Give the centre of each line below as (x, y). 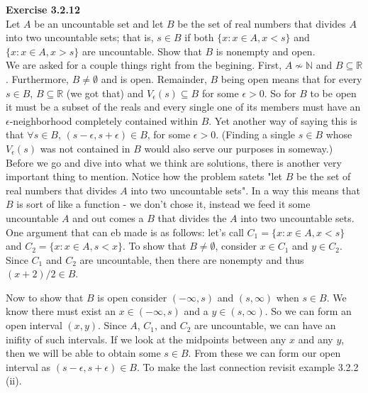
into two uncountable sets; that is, (80, 37)
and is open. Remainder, (154, 78)
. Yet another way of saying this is (283, 120)
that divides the (192, 217)
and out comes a (108, 217)
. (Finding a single (256, 134)
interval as (28, 366)
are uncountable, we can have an (265, 325)
